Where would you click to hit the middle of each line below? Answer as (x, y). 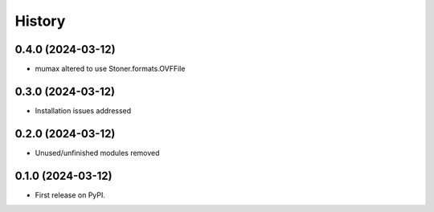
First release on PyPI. (70, 195)
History (40, 21)
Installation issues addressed (83, 110)
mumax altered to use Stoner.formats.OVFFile (110, 69)
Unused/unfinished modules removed (97, 153)
